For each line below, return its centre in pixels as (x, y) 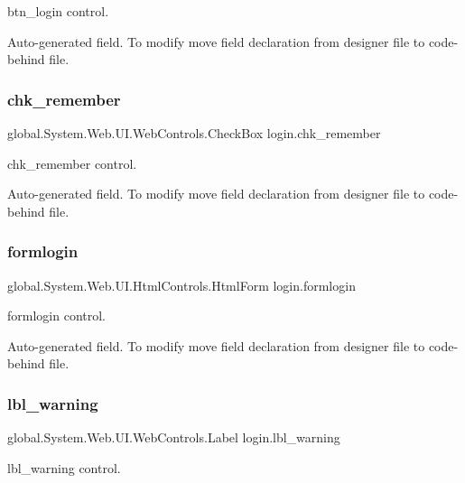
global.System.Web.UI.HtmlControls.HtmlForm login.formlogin (181, 285)
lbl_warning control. (64, 467)
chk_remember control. (72, 163)
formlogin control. (56, 316)
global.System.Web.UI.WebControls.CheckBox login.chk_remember (194, 133)
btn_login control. (58, 11)
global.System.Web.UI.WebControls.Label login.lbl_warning (174, 437)
